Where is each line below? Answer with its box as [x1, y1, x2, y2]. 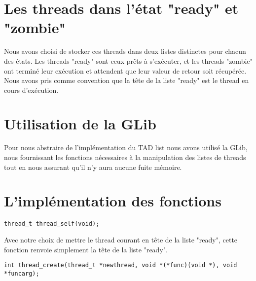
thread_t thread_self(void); [4, 220, 100, 228]
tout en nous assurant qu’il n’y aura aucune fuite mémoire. [4, 161, 182, 172]
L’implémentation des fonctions [4, 191, 221, 211]
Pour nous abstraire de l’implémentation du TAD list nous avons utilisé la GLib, [4, 142, 248, 153]
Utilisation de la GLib [4, 114, 156, 134]
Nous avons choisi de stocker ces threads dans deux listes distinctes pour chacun [4, 46, 246, 56]
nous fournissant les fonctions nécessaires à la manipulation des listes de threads [4, 152, 246, 162]
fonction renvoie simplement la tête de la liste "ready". [4, 244, 168, 254]
